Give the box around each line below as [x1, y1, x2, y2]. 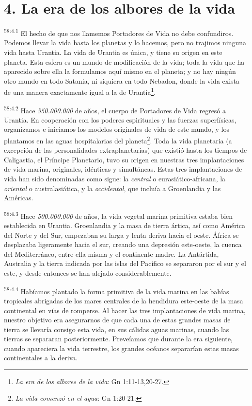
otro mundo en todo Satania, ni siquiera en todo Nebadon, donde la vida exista [4, 75, 240, 86]
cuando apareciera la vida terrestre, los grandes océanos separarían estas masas [4, 343, 239, 353]
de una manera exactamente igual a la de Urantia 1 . [4, 86, 156, 97]
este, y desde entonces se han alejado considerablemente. [4, 268, 172, 278]
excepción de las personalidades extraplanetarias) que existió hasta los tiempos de [4, 145, 247, 155]
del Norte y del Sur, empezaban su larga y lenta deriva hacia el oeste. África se [4, 229, 239, 240]
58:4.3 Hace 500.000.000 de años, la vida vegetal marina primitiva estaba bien [4, 209, 233, 221]
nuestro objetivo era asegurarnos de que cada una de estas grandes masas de [4, 315, 231, 325]
